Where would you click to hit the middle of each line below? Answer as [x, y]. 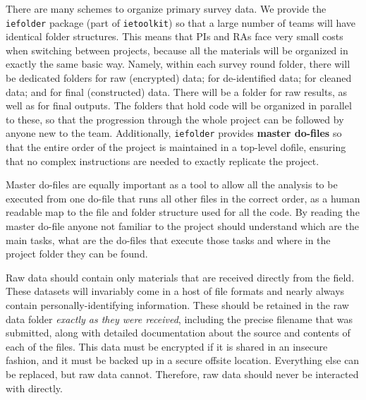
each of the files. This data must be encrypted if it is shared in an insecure [167, 346]
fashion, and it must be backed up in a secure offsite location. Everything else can [183, 360]
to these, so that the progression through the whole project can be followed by [175, 119]
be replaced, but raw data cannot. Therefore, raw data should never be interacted [182, 374]
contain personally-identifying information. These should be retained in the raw [177, 305]
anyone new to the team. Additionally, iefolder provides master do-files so [174, 133]
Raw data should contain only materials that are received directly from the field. [180, 277]
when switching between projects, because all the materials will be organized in [177, 50]
